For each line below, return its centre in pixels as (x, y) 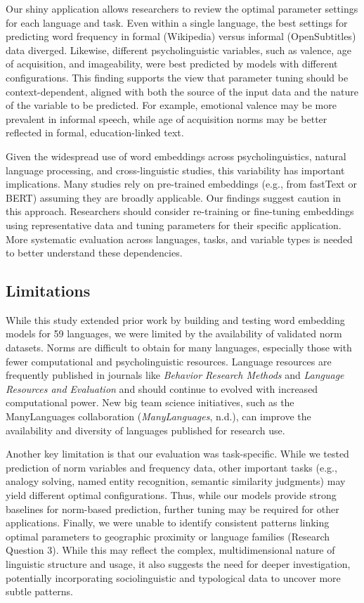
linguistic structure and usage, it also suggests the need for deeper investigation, (178, 563)
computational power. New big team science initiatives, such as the (150, 402)
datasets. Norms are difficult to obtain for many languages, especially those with (179, 348)
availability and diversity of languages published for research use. (145, 430)
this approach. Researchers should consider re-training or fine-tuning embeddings (180, 211)
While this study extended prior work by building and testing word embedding (175, 319)
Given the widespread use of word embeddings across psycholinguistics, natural (176, 156)
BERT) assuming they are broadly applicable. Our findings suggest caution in (174, 197)
